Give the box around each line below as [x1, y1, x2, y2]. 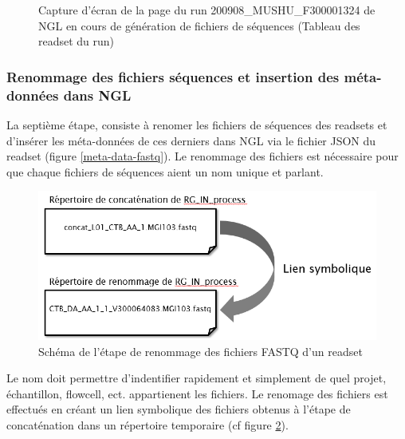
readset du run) [38, 33, 115, 49]
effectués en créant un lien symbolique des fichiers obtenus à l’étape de [6, 401, 351, 417]
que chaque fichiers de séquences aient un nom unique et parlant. [6, 163, 324, 180]
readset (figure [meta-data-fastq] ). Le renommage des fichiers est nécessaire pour [6, 148, 399, 164]
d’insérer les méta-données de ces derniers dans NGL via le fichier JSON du [6, 132, 376, 148]
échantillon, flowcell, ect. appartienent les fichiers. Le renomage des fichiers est [6, 385, 388, 401]
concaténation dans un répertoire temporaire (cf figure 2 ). [6, 417, 289, 433]
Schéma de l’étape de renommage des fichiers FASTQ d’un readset [38, 342, 363, 359]
